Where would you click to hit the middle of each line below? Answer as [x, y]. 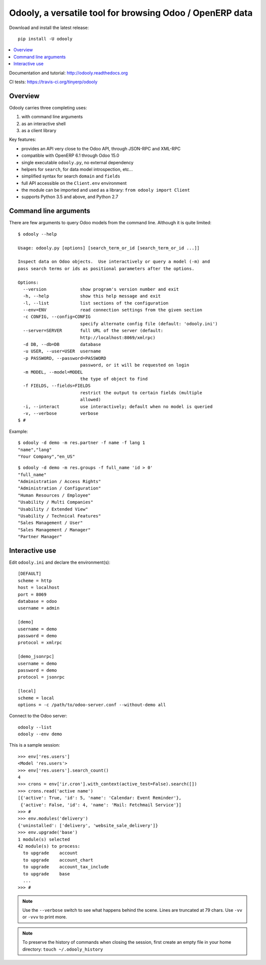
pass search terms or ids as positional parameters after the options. [106, 268]
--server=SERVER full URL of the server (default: [93, 331]
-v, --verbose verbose [61, 413]
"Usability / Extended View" [53, 509]
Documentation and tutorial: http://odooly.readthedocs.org [68, 73]
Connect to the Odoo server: [38, 716]
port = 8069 [32, 594]
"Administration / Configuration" [59, 488]
